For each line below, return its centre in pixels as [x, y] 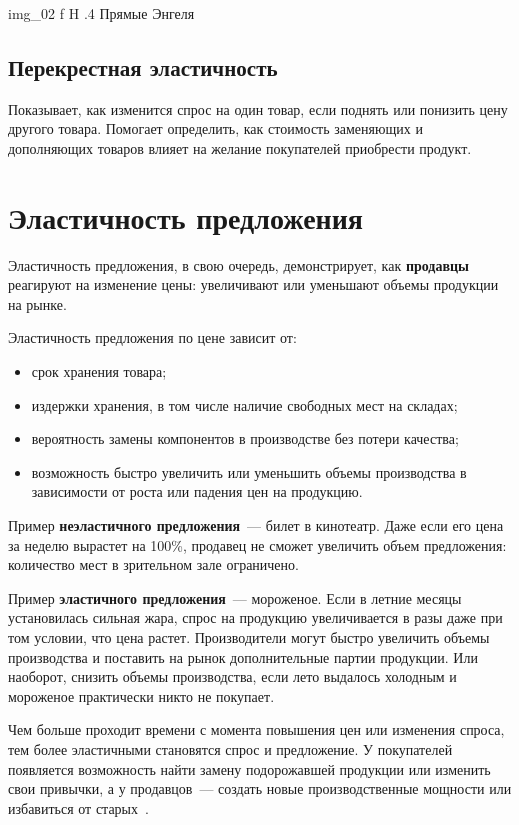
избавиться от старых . [78, 807]
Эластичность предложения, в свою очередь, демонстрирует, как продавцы [238, 264]
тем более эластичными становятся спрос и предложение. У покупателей [230, 748]
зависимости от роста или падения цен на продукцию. [197, 491]
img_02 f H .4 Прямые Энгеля [101, 13]
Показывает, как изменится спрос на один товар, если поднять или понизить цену [258, 108]
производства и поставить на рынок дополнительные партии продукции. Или [243, 656]
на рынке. [37, 303]
